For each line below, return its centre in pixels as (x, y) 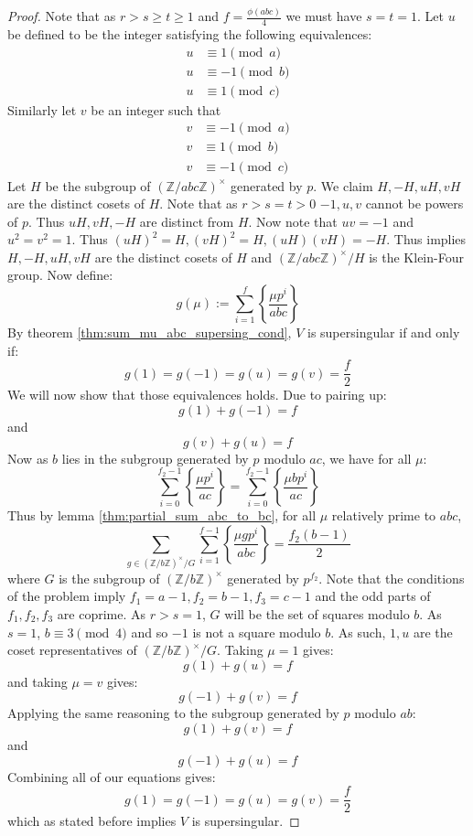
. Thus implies (426, 239)
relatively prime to (384, 515)
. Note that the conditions (392, 578)
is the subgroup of (109, 578)
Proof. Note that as (62, 16)
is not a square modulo (257, 632)
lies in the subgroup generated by (155, 458)
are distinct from (187, 221)
